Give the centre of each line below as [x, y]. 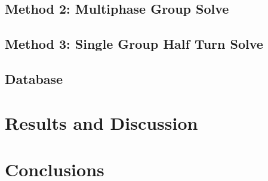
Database [34, 78]
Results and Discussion [101, 122]
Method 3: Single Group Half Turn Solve [134, 44]
